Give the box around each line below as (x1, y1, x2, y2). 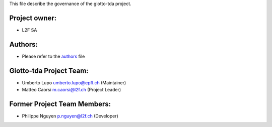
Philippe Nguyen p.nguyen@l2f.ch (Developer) (22, 113, 118, 119)
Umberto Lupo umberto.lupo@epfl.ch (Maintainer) (22, 79, 126, 85)
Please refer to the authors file (22, 53, 85, 59)
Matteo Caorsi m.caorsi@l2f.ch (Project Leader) (22, 87, 121, 93)
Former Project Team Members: (9, 99, 111, 108)
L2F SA (22, 27, 37, 33)
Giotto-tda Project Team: (9, 66, 89, 75)
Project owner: (9, 14, 57, 22)
